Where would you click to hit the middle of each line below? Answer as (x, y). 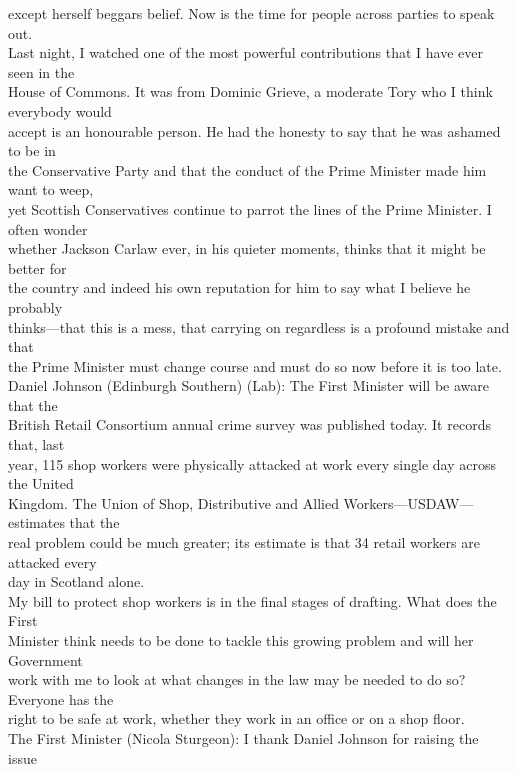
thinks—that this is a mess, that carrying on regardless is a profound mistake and (259, 326)
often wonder (48, 228)
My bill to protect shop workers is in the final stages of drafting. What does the (252, 600)
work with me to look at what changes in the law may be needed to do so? (237, 679)
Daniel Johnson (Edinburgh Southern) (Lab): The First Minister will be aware (248, 385)
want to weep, (51, 189)
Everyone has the (61, 698)
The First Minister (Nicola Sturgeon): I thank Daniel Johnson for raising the (243, 737)
